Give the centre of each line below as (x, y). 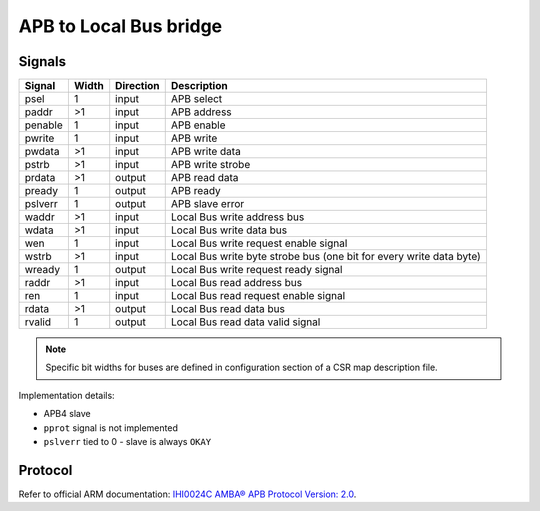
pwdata (42, 152)
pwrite (39, 138)
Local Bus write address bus (237, 217)
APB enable (198, 125)
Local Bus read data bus (227, 309)
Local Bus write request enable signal (259, 243)
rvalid (38, 322)
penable (44, 125)
